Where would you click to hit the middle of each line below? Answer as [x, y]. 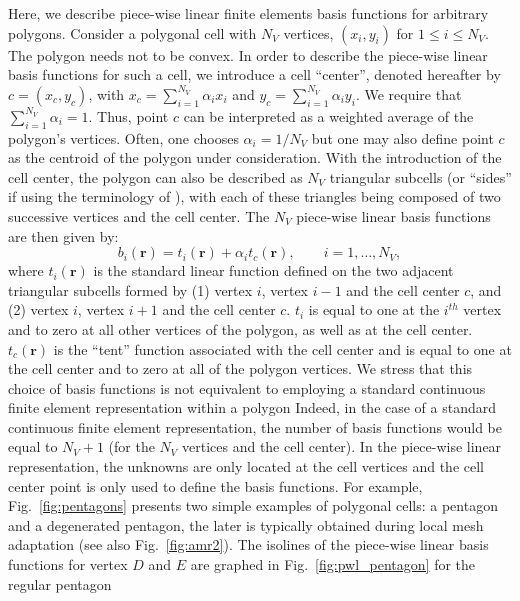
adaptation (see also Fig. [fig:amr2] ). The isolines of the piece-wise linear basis [248, 544]
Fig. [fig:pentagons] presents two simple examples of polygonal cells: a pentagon [253, 505]
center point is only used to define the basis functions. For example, [215, 485]
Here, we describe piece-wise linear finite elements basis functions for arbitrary [248, 13]
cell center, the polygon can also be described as [155, 176]
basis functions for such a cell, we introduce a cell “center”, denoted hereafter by [254, 74]
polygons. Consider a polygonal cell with [132, 32]
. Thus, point [128, 115]
